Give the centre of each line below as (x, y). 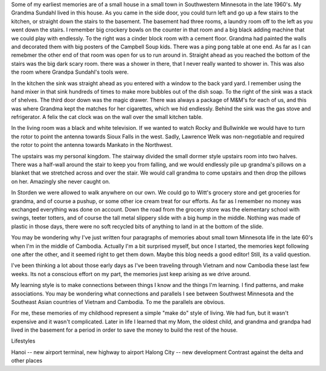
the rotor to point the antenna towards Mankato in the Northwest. (92, 145)
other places (27, 361)
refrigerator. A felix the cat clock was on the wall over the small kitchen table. (107, 117)
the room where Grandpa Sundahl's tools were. (70, 72)
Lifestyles (23, 341)
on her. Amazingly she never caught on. (61, 181)
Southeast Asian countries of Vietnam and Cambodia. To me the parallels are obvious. (118, 302)
